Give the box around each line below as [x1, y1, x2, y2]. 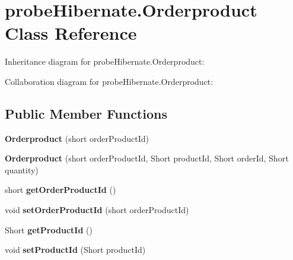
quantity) [5, 163, 39, 176]
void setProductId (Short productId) [5, 243, 146, 256]
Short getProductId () [5, 223, 93, 236]
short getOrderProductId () [5, 183, 116, 196]
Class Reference [5, 21, 137, 45]
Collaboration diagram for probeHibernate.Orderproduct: [5, 75, 214, 87]
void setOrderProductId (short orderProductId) [5, 204, 189, 216]
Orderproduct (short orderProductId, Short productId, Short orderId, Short [5, 152, 289, 164]
